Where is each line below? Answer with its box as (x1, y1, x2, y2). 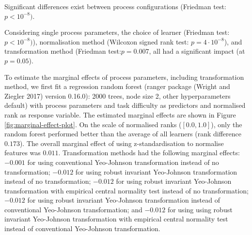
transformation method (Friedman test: (4, 46, 121, 56)
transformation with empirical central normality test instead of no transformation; (4, 185, 249, 195)
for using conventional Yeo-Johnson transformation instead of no (27, 157, 219, 167)
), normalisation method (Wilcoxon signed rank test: (32, 36, 189, 46)
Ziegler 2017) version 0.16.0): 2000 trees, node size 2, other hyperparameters (4, 90, 231, 101)
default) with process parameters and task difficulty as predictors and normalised (4, 100, 246, 110)
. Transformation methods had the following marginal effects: (58, 147, 240, 158)
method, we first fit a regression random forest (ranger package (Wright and (4, 81, 230, 91)
